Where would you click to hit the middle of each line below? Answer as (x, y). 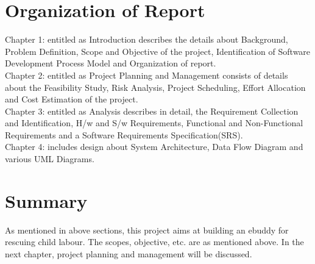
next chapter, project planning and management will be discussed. (129, 253)
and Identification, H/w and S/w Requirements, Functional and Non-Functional (154, 123)
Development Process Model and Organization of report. (111, 63)
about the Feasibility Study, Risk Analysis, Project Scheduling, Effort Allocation (155, 87)
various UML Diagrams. (50, 159)
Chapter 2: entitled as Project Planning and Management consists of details (147, 75)
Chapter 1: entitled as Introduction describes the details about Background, (147, 39)
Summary (46, 200)
